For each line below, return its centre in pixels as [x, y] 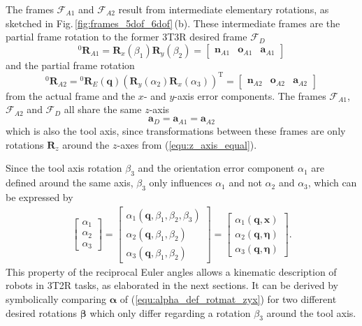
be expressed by [39, 197]
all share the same [103, 109]
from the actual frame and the [71, 95]
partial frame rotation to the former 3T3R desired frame [126, 37]
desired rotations [42, 312]
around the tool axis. [311, 312]
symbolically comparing [56, 298]
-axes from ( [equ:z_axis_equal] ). [187, 144]
